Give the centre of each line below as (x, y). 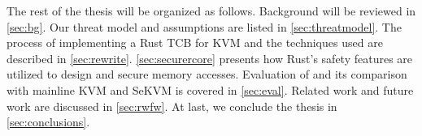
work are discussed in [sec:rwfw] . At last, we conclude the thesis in (172, 106)
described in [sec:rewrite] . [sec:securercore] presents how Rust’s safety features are (210, 58)
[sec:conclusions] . (48, 122)
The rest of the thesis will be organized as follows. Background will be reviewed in (211, 11)
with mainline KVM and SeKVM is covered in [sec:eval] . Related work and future (210, 89)
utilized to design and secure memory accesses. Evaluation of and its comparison (207, 74)
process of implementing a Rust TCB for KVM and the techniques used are (195, 42)
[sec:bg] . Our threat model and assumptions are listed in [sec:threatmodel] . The (204, 26)
